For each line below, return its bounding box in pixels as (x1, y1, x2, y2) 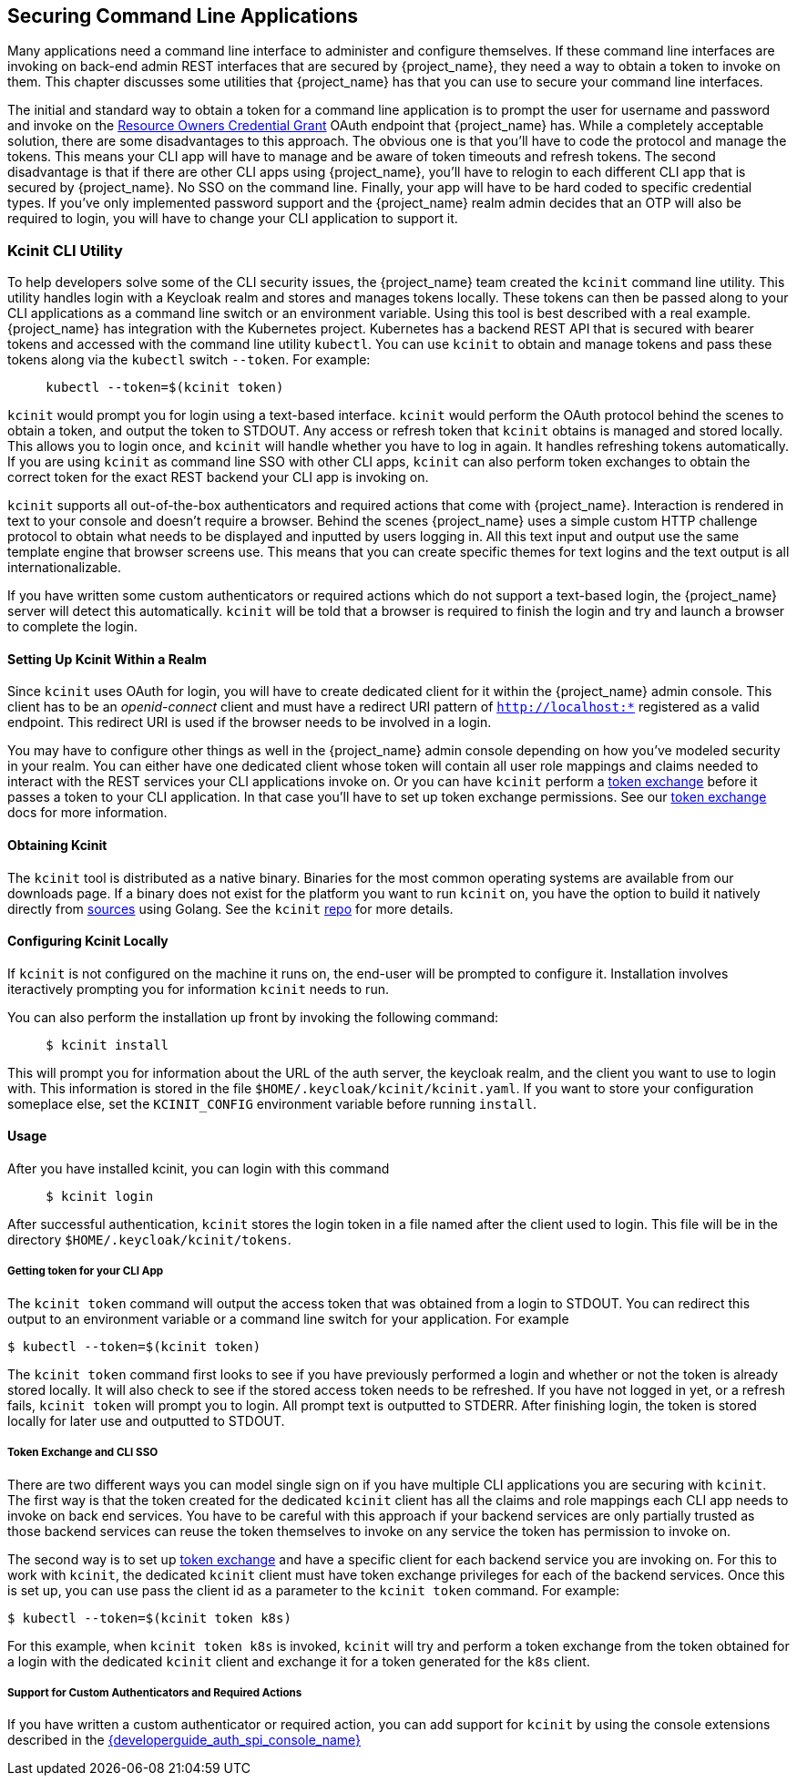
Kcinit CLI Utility (7, 241, 123, 260)
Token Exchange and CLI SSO (7, 1446, 158, 1460)
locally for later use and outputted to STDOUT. (7, 1412, 285, 1429)
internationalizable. (7, 559, 121, 576)
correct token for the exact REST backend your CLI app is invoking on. (7, 469, 429, 486)
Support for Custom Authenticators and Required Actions (7, 1686, 302, 1699)
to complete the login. (7, 619, 138, 635)
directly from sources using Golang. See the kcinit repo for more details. (7, 900, 454, 917)
